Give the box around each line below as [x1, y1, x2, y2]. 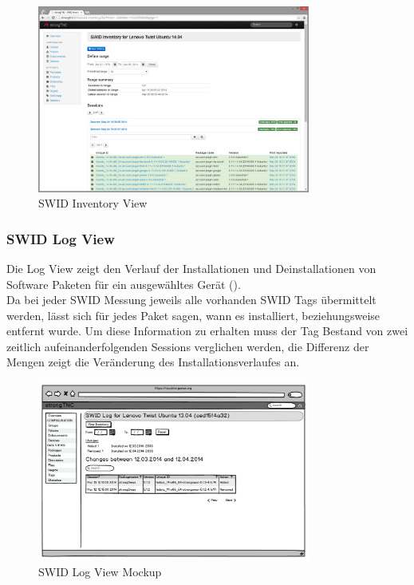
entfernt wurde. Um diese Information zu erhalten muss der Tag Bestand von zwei [6, 322, 408, 339]
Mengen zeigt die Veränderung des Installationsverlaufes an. [6, 354, 300, 370]
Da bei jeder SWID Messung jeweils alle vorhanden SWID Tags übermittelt [6, 291, 377, 308]
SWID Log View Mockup [38, 563, 162, 579]
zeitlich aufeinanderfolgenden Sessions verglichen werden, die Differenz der [6, 338, 369, 354]
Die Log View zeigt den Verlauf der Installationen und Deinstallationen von [6, 259, 377, 276]
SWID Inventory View [38, 195, 148, 211]
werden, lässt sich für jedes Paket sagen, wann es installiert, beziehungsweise [6, 306, 380, 323]
